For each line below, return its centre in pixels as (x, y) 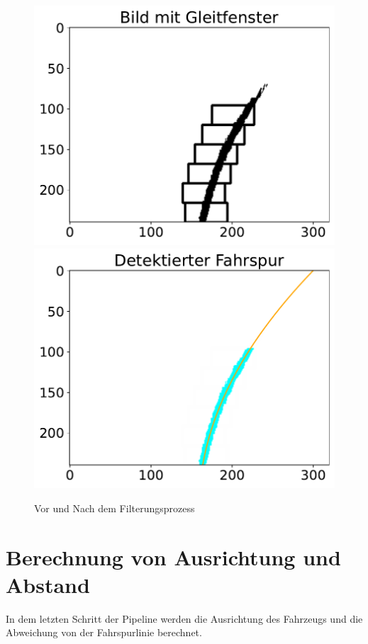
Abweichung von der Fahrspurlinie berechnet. (104, 632)
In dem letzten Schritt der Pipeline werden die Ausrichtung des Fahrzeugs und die (184, 618)
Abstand (48, 584)
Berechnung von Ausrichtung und (173, 557)
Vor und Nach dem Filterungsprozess (115, 508)
